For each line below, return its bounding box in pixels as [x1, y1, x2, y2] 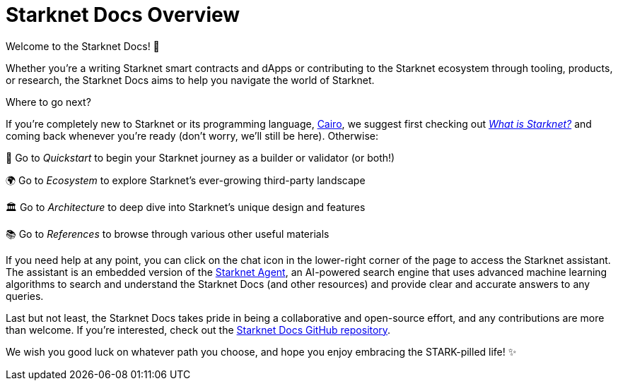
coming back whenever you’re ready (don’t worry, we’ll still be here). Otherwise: [6, 129, 378, 142]
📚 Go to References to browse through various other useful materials [6, 227, 330, 240]
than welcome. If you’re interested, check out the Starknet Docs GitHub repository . [6, 323, 391, 336]
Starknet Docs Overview [6, 3, 240, 27]
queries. [6, 289, 44, 302]
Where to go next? [6, 95, 91, 108]
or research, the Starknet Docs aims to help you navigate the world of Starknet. [6, 73, 375, 86]
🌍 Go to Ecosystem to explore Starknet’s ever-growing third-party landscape [6, 174, 366, 186]
